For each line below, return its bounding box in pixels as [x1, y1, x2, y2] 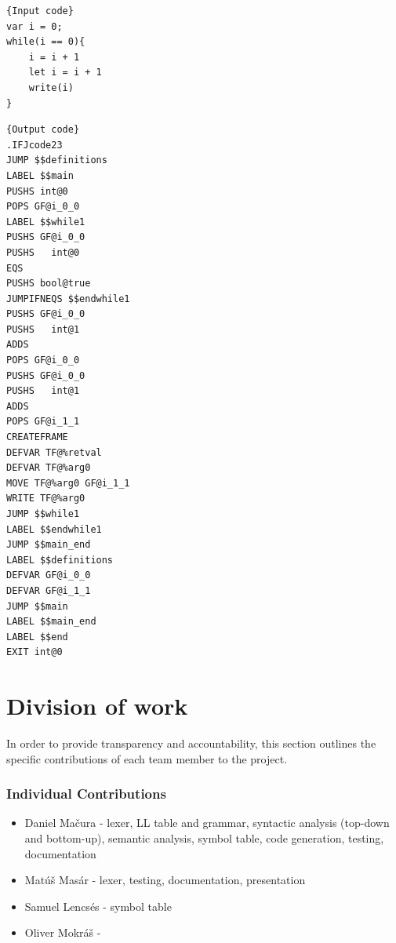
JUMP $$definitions [6, 155, 107, 166]
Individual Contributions [6, 784, 166, 803]
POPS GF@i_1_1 [6, 416, 80, 428]
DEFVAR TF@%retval [6, 446, 102, 458]
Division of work [6, 690, 188, 722]
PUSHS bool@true [6, 278, 91, 289]
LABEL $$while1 [6, 216, 85, 228]
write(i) [28, 82, 74, 93]
